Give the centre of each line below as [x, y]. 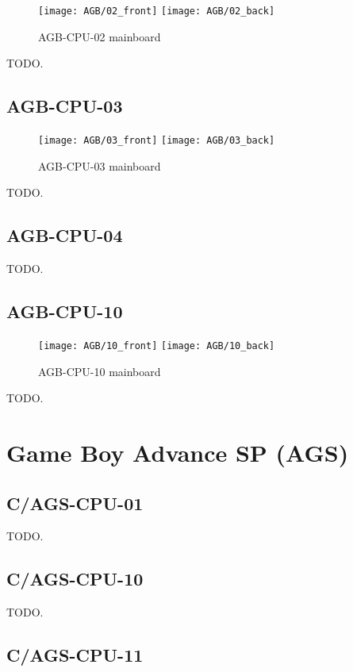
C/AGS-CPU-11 [75, 655]
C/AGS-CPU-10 [75, 579]
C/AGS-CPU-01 [75, 503]
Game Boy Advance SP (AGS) [178, 452]
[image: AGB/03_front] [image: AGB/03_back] [157, 141]
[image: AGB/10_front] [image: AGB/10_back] [157, 346]
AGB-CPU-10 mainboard [100, 371]
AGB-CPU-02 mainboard [100, 36]
